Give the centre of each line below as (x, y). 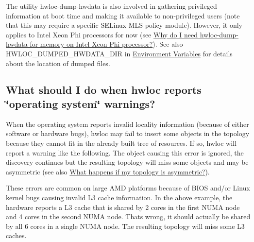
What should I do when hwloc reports (104, 89)
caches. (16, 235)
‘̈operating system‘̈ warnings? (81, 103)
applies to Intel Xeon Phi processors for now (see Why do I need (102, 34)
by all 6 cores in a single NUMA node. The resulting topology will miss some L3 (125, 226)
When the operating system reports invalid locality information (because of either (127, 124)
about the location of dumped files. (58, 63)
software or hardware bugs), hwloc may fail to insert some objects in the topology (128, 133)
